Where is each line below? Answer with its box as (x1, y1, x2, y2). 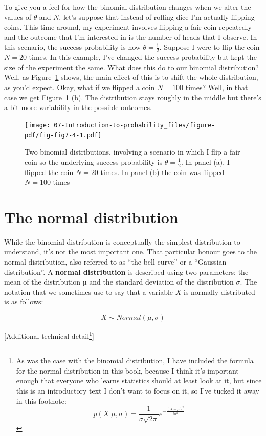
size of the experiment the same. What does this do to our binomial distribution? (4, 61, 259, 72)
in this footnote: (16, 395, 66, 406)
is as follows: (4, 296, 43, 307)
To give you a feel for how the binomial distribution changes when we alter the (4, 2, 251, 12)
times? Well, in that (185, 81, 248, 92)
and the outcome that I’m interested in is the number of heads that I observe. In (4, 31, 257, 42)
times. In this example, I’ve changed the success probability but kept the (29, 52, 257, 62)
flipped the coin (25, 166, 74, 177)
